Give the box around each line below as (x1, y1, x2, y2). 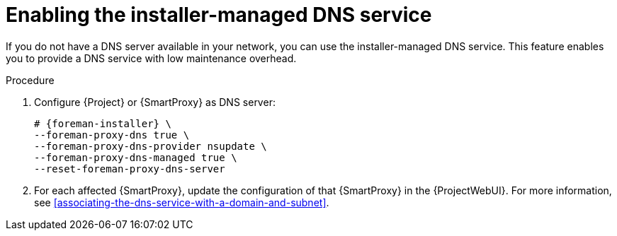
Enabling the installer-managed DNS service (6, 3, 432, 27)
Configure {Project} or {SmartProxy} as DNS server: (34, 95, 276, 108)
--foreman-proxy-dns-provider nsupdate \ (34, 140, 267, 152)
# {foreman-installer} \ (34, 117, 171, 129)
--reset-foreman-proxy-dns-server (34, 163, 225, 175)
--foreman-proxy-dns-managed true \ (34, 151, 237, 163)
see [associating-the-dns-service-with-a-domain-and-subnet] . (34, 196, 329, 208)
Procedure (6, 73, 55, 86)
